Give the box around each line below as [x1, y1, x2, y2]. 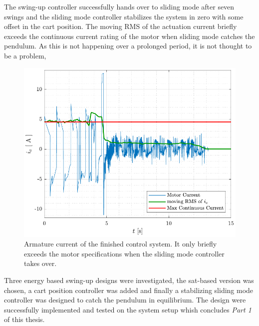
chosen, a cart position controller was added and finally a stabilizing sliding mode [4, 284, 254, 295]
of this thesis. [4, 314, 45, 324]
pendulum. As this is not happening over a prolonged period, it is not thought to [4, 40, 252, 51]
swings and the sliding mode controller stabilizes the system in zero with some [4, 11, 244, 21]
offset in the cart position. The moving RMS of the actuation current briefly [4, 21, 237, 31]
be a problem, [4, 50, 46, 60]
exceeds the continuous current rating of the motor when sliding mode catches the [4, 30, 255, 41]
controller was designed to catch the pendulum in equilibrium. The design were [4, 294, 246, 305]
